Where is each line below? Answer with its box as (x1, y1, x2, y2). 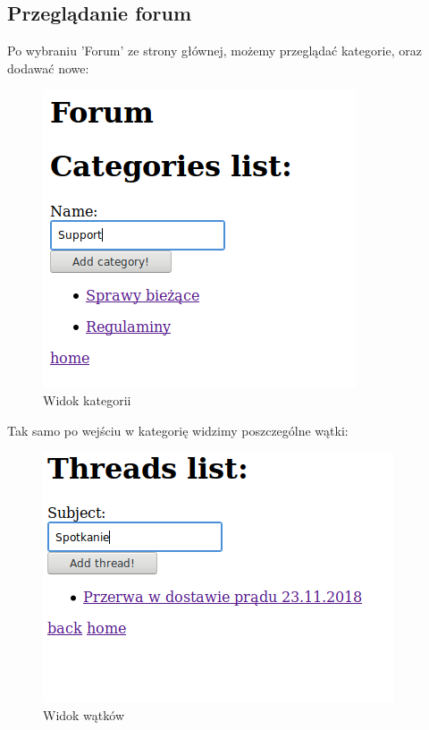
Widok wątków (43, 705, 124, 724)
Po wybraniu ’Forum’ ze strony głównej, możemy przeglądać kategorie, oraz (7, 41, 422, 60)
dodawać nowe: (7, 58, 89, 77)
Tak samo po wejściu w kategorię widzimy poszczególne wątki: (7, 420, 349, 439)
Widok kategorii (43, 390, 131, 409)
